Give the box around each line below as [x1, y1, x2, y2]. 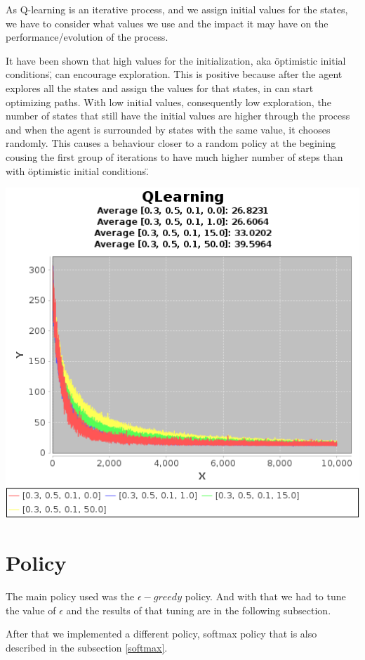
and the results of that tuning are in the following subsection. [66, 602, 331, 617]
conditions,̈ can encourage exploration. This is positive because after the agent [6, 67, 343, 82]
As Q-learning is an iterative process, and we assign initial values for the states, [6, 2, 348, 16]
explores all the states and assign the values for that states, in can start [6, 80, 314, 95]
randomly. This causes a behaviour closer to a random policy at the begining [6, 136, 336, 150]
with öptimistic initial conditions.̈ [6, 163, 149, 178]
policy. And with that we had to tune [185, 588, 346, 603]
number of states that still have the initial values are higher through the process [6, 108, 350, 123]
